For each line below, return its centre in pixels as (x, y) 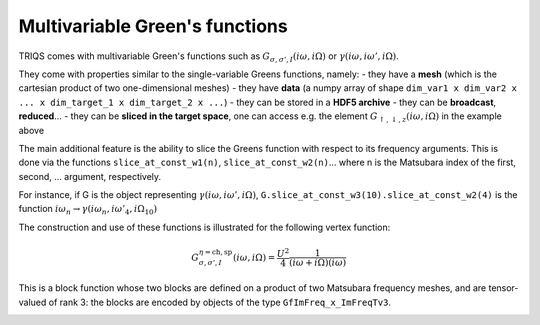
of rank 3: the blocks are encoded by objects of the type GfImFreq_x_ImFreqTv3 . (220, 302)
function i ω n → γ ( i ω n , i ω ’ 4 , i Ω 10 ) (88, 210)
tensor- (503, 288)
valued (32, 302)
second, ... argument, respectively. (90, 176)
